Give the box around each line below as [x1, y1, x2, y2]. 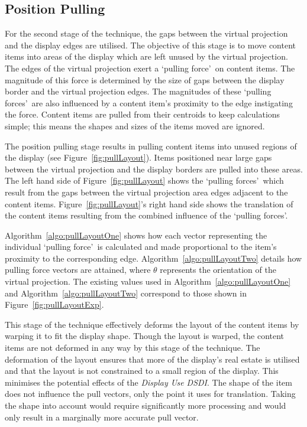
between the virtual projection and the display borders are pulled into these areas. [5, 162, 303, 175]
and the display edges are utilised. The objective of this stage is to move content [5, 38, 296, 51]
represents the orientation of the [160, 263, 276, 276]
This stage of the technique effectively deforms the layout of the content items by [5, 318, 299, 330]
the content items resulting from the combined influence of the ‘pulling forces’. [5, 209, 288, 221]
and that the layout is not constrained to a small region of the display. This [5, 364, 279, 377]
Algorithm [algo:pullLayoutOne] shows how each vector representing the [5, 229, 267, 241]
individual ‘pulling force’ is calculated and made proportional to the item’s [5, 240, 277, 253]
